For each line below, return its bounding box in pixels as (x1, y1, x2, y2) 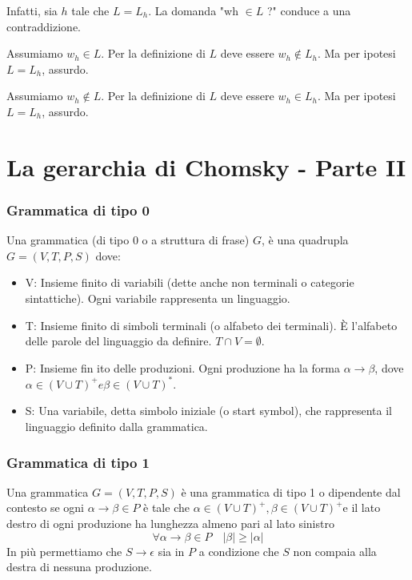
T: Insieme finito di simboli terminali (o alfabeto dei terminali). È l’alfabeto (25, 316, 398, 333)
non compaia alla (293, 542, 377, 559)
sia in (158, 542, 185, 559)
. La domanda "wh (148, 2, 238, 18)
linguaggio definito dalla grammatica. (25, 418, 208, 434)
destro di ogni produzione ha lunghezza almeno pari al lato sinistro (6, 515, 334, 531)
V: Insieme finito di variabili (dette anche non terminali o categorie (25, 274, 354, 291)
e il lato (342, 499, 381, 516)
